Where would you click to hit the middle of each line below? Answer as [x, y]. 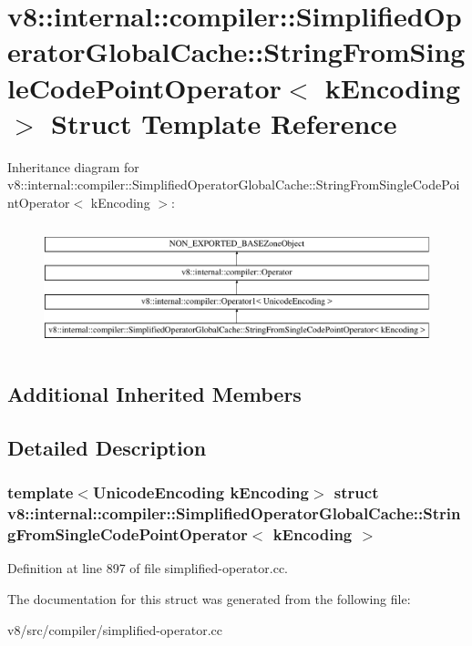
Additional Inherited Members [154, 394]
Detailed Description [107, 447]
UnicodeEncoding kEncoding [200, 492]
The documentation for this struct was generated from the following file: [209, 598]
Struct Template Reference [224, 123]
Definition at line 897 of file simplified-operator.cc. [148, 568]
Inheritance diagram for [73, 166]
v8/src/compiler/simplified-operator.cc [115, 629]
